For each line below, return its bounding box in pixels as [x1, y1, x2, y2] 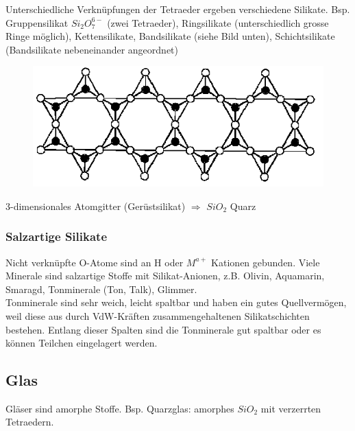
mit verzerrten [260, 401, 321, 415]
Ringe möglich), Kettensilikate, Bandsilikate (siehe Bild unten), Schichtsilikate [5, 29, 335, 43]
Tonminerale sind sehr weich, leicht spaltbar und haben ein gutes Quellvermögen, [5, 295, 347, 310]
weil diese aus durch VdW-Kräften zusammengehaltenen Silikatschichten [5, 308, 310, 323]
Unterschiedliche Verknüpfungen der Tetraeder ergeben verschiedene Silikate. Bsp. [5, 2, 350, 16]
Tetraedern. [5, 415, 54, 429]
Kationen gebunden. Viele [211, 255, 320, 269]
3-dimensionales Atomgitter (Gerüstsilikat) [5, 198, 186, 213]
